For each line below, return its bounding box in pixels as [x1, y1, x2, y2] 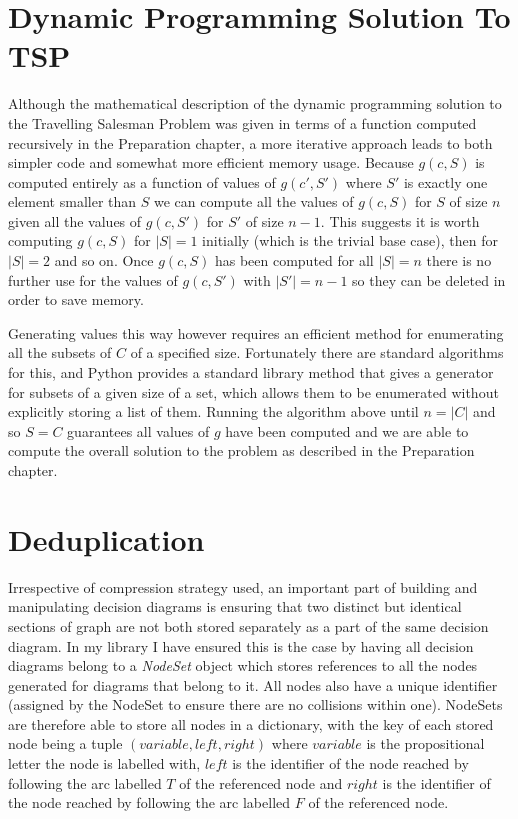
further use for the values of [8, 269, 178, 290]
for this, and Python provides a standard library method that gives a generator [8, 362, 494, 383]
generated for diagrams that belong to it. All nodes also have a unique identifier [8, 674, 498, 695]
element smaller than [8, 191, 137, 212]
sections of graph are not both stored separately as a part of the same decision [8, 615, 489, 636]
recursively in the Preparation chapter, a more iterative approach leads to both [8, 132, 493, 153]
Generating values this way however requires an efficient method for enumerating [8, 322, 504, 343]
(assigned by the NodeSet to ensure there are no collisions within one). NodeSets [8, 694, 503, 715]
